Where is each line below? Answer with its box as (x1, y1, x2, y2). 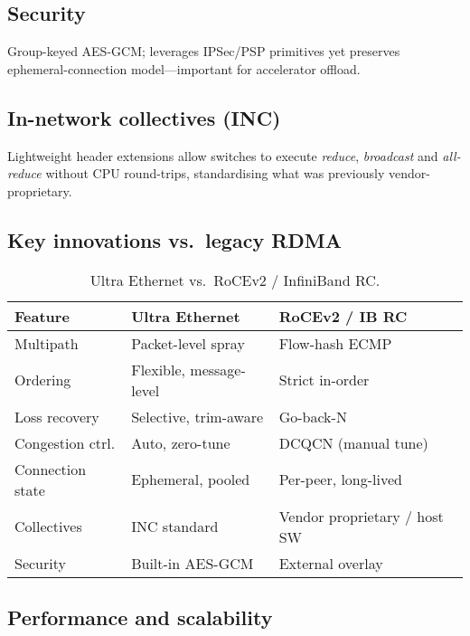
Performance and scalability (7, 603, 273, 631)
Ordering (14, 369, 71, 391)
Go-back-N (278, 405, 347, 427)
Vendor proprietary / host (278, 505, 444, 527)
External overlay (278, 552, 383, 574)
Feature (14, 305, 70, 327)
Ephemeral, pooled (131, 469, 250, 490)
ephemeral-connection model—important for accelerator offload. (7, 59, 361, 78)
